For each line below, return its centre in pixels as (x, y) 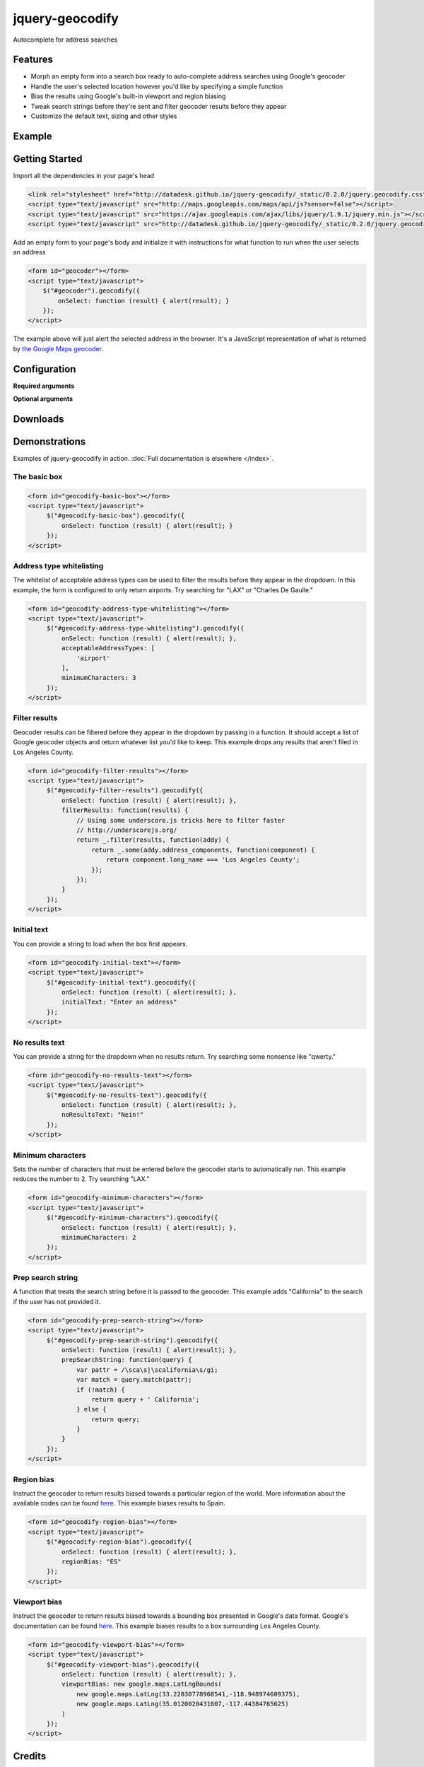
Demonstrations (49, 441)
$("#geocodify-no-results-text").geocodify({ (127, 1095)
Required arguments (44, 386)
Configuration (45, 369)
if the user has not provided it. (57, 1301)
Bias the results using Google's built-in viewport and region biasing (128, 96)
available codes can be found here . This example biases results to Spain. (119, 1503)
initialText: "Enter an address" (119, 1002)
